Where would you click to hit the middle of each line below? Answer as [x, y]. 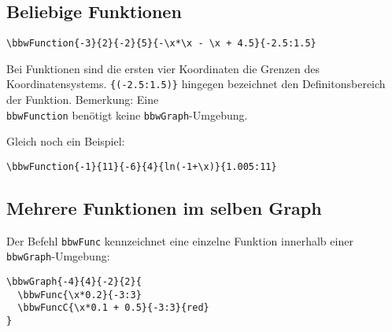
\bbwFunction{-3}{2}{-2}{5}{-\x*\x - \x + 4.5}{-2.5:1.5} [161, 44]
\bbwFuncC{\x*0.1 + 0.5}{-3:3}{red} [113, 308]
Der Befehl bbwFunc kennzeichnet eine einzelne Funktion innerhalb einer [180, 240]
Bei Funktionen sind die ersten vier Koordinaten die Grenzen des [163, 68]
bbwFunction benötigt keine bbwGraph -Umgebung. [127, 114]
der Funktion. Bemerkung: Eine [83, 100]
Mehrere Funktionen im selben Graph [164, 208]
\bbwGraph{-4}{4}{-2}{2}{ [74, 282]
